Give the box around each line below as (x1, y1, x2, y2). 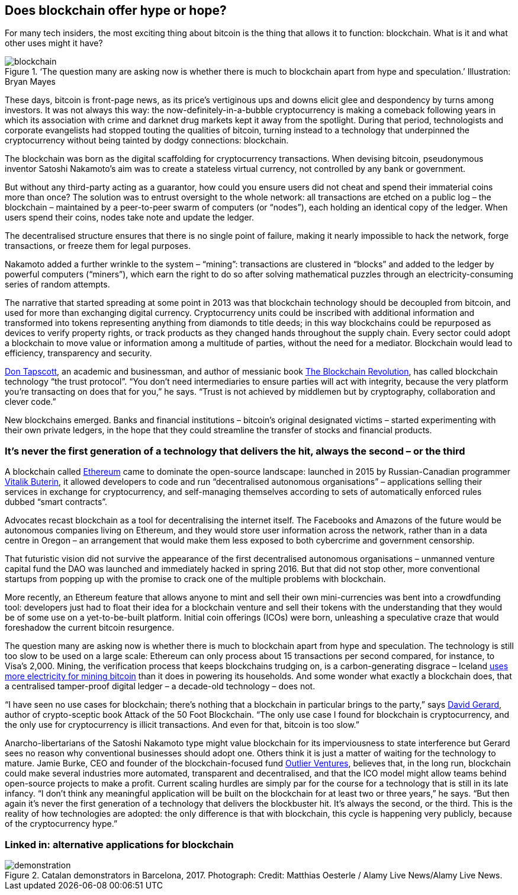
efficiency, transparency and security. (5, 348, 152, 359)
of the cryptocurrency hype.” (5, 819, 118, 829)
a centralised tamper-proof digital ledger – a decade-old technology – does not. (5, 681, 316, 692)
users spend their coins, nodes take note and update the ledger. (5, 212, 255, 223)
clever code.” (5, 397, 56, 407)
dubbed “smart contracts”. (5, 497, 108, 507)
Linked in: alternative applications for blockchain (5, 838, 234, 851)
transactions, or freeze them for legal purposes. (5, 241, 191, 251)
